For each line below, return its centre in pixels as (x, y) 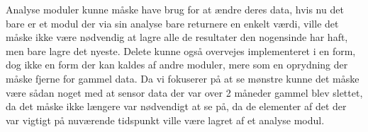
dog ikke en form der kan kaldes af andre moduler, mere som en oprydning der (177, 65)
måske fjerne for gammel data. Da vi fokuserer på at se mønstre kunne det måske (183, 78)
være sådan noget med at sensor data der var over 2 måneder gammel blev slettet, (184, 92)
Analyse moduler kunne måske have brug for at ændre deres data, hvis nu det (175, 9)
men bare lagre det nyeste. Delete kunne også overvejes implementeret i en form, (181, 50)
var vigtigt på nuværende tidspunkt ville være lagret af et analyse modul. (165, 120)
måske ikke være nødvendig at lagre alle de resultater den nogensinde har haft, (177, 37)
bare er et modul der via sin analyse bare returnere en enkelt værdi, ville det (172, 23)
